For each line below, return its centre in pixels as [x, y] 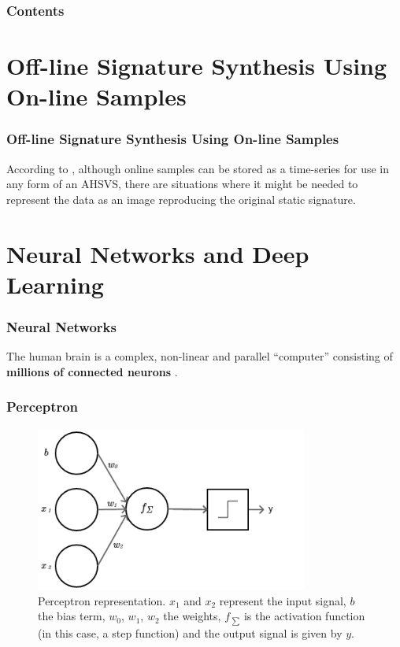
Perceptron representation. [102, 600]
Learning [55, 284]
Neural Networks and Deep [158, 253]
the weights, [192, 616]
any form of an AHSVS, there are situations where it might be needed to [182, 184]
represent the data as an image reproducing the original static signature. [181, 199]
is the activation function [304, 616]
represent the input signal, [283, 600]
